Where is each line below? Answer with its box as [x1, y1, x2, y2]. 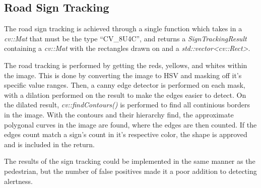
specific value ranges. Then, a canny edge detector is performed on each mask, [4, 80, 245, 90]
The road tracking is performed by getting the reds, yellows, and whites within [4, 59, 247, 70]
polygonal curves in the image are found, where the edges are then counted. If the [4, 119, 257, 130]
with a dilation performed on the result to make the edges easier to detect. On [4, 89, 246, 100]
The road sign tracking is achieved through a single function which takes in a [4, 23, 242, 34]
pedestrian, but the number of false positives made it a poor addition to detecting [4, 165, 257, 176]
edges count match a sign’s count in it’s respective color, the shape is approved [4, 129, 247, 140]
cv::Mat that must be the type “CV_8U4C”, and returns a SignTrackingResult [4, 33, 247, 43]
